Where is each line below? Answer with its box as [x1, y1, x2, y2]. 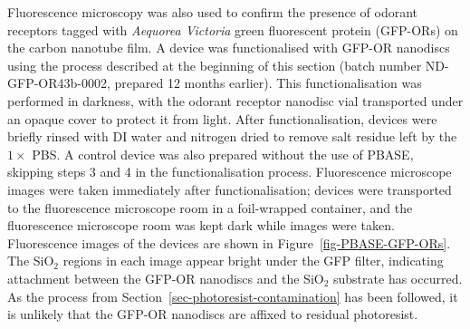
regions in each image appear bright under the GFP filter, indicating [62, 251, 444, 270]
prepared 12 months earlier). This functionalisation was [114, 73, 422, 92]
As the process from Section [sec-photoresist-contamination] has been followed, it [7, 286, 458, 305]
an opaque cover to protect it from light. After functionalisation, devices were [7, 109, 437, 128]
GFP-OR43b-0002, [7, 73, 110, 92]
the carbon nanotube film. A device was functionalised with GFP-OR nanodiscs [7, 38, 450, 57]
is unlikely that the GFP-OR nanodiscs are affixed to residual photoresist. [7, 305, 418, 324]
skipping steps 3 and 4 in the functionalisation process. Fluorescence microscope [7, 162, 452, 181]
